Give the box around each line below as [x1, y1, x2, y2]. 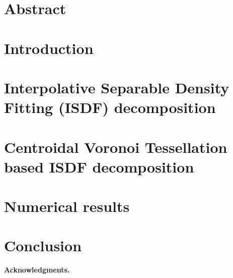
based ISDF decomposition [4, 156, 194, 177]
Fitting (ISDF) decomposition [4, 97, 216, 118]
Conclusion [4, 235, 82, 256]
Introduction [4, 37, 94, 58]
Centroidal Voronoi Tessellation [4, 136, 227, 157]
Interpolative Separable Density [4, 77, 229, 97]
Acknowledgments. [4, 264, 70, 275]
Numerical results [4, 196, 130, 216]
